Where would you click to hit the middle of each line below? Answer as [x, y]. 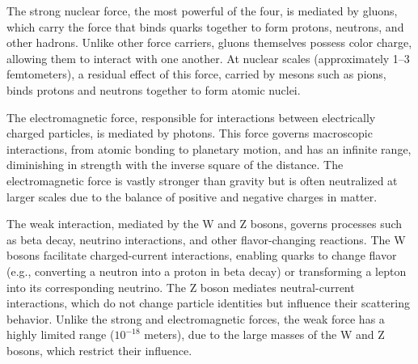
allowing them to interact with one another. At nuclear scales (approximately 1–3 [208, 58]
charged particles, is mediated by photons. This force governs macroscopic [190, 133]
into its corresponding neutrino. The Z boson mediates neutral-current [181, 287]
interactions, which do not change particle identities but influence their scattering [208, 303]
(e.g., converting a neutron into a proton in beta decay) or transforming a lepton [207, 271]
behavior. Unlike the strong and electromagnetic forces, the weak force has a [196, 318]
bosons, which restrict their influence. [99, 350]
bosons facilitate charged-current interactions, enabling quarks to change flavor [202, 255]
